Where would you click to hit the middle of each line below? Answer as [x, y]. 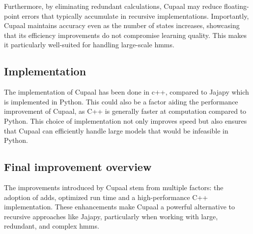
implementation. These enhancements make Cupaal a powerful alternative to [119, 207]
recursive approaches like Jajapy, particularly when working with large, [111, 216]
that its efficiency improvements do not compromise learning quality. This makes [125, 35]
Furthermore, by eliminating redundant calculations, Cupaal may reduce [113, 6]
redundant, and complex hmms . [52, 226]
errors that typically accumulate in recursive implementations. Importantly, [135, 16]
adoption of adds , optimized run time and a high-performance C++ [106, 197]
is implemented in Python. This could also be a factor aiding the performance [121, 101]
